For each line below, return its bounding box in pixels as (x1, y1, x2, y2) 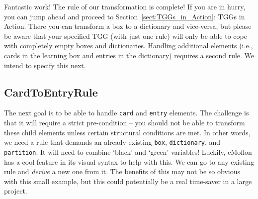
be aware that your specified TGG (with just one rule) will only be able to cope (4, 30, 247, 41)
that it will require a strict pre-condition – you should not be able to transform (4, 117, 245, 128)
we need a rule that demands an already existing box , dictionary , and (4, 137, 221, 147)
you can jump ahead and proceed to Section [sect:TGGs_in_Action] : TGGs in (4, 11, 245, 21)
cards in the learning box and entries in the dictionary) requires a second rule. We (4, 50, 255, 60)
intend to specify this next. (4, 60, 86, 70)
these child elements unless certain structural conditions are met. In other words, (4, 127, 251, 137)
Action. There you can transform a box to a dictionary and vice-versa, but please (4, 21, 252, 31)
